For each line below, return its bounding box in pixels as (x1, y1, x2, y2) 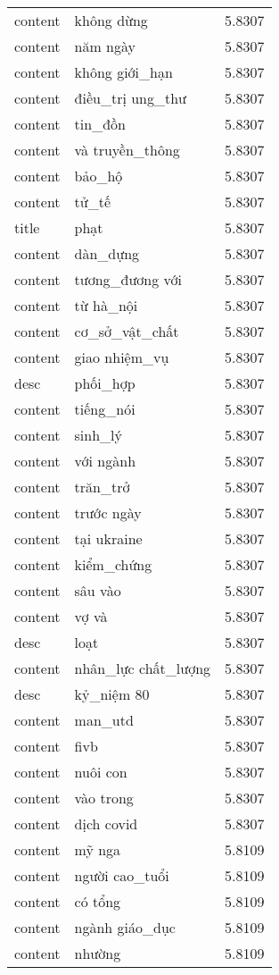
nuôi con (74, 761, 127, 782)
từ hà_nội (74, 295, 138, 315)
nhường (74, 943, 121, 963)
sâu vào (74, 580, 121, 601)
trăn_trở (74, 476, 130, 497)
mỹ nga (74, 839, 121, 860)
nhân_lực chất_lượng (74, 658, 211, 678)
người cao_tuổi (74, 865, 169, 886)
